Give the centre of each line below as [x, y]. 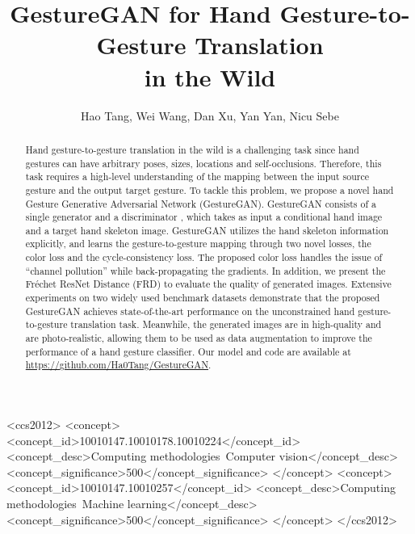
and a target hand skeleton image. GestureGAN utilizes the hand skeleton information [207, 230]
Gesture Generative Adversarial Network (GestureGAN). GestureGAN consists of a [201, 203]
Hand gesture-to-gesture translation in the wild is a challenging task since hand [192, 149]
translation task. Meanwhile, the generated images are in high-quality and [226, 324]
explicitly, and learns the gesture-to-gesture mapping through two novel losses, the [198, 244]
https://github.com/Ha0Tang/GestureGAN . [118, 365]
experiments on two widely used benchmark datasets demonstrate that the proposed [203, 298]
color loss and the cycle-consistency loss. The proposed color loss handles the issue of [204, 257]
